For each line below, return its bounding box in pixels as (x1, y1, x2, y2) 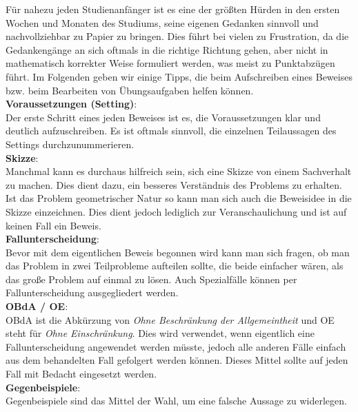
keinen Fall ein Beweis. (6, 218, 101, 232)
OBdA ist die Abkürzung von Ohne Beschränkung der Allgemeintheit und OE (6, 312, 335, 327)
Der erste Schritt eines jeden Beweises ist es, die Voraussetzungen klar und (6, 110, 321, 124)
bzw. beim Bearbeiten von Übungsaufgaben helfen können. (6, 83, 254, 97)
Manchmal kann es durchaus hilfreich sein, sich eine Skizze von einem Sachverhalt (6, 164, 352, 178)
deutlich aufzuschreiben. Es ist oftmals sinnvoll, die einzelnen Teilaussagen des (6, 123, 337, 138)
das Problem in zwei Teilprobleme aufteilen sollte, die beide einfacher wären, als (6, 258, 344, 273)
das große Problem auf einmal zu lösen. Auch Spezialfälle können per (6, 271, 297, 286)
